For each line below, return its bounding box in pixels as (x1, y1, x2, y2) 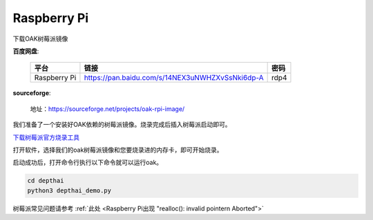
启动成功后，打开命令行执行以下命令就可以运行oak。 (12, 159, 163, 167)
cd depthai (27, 177, 64, 185)
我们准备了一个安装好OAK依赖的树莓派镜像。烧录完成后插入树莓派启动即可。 (12, 121, 231, 129)
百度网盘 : (12, 47, 39, 55)
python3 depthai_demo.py (27, 186, 112, 194)
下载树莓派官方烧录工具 (12, 133, 79, 141)
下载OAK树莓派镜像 (12, 34, 68, 43)
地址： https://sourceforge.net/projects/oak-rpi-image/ (30, 104, 185, 113)
